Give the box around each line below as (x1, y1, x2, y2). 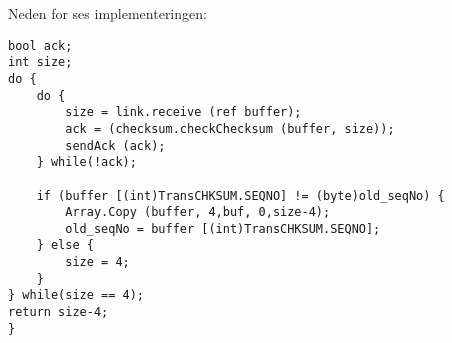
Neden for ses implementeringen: (8, 3, 207, 23)
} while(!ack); (36, 155, 137, 170)
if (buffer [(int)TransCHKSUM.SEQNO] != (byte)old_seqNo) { (36, 188, 445, 203)
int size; (8, 55, 73, 70)
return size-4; (8, 305, 109, 320)
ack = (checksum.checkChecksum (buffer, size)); (65, 121, 395, 136)
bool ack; (8, 38, 73, 53)
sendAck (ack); (65, 138, 166, 153)
